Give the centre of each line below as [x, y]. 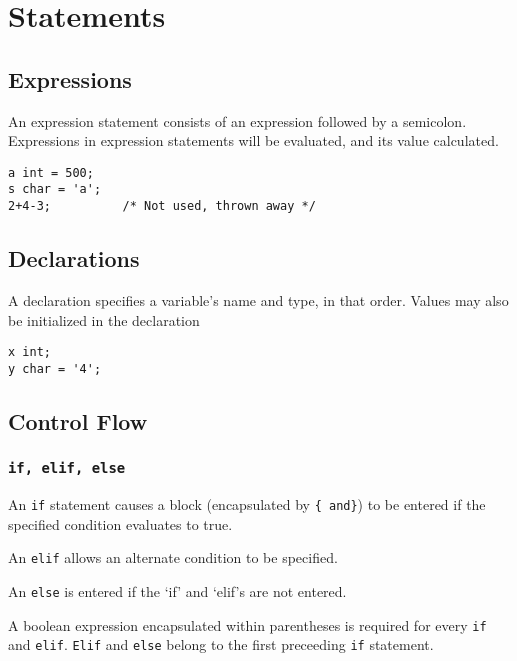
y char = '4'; [55, 368]
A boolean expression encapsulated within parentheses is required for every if [247, 624]
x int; [29, 352]
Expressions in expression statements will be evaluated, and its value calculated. [253, 140]
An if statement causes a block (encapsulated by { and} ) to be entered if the [247, 504]
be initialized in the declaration [104, 319]
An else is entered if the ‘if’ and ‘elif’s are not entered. [177, 590]
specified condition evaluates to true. [120, 523]
